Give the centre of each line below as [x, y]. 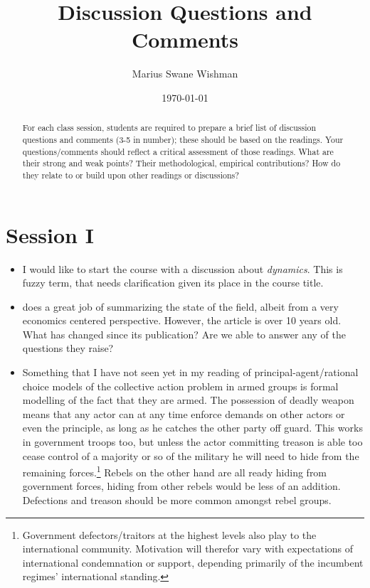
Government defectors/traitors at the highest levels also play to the [169, 534]
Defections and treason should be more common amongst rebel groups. [177, 500]
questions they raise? [68, 348]
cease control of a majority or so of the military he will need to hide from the [191, 455]
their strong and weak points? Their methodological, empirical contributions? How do [181, 163]
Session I [50, 234]
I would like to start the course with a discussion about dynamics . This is [183, 268]
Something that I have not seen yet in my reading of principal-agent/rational [190, 372]
